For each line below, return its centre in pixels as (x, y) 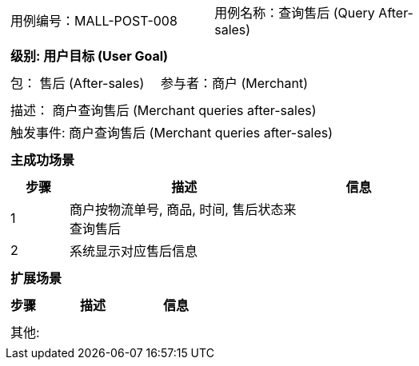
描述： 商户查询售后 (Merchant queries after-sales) (164, 110)
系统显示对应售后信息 (134, 251)
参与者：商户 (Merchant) (234, 83)
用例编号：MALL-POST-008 (94, 21)
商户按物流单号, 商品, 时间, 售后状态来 (183, 209)
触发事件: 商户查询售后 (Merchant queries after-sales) (172, 133)
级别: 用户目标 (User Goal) (90, 56)
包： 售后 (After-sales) (78, 83)
